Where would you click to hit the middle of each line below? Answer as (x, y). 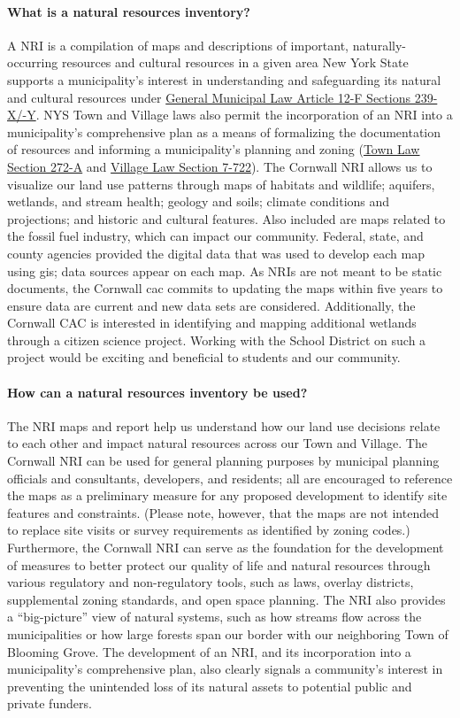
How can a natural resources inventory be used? (157, 392)
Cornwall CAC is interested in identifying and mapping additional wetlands (212, 323)
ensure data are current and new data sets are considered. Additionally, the (211, 305)
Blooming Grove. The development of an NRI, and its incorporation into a (209, 651)
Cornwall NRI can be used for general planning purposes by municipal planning (223, 461)
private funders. (50, 703)
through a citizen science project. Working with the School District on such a (217, 340)
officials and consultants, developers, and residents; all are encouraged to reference (230, 478)
